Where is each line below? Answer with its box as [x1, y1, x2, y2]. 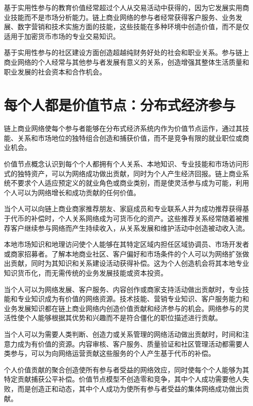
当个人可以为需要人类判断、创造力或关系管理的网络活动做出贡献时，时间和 [4, 329, 242, 339]
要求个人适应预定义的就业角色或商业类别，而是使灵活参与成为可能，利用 [17, 178, 249, 188]
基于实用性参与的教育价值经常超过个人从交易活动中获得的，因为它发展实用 [4, 2, 242, 12]
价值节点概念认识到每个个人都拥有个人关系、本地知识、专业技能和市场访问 [4, 159, 242, 169]
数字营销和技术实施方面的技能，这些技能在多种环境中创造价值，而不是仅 [17, 21, 249, 32]
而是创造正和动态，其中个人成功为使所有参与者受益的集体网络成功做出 [17, 383, 242, 393]
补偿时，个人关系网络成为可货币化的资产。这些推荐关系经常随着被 [31, 213, 242, 223]
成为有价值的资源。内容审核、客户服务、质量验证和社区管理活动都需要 [17, 338, 242, 349]
